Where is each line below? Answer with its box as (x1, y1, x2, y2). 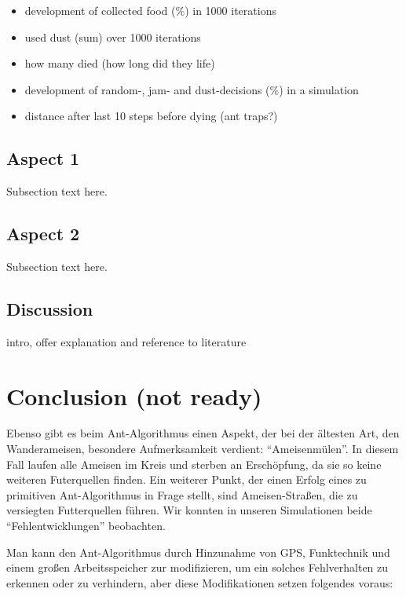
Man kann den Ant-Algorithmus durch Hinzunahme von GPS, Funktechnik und (6, 543, 390, 560)
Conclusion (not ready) (6, 379, 262, 411)
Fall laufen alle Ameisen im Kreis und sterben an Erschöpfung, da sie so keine (6, 455, 382, 472)
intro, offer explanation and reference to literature (6, 333, 247, 349)
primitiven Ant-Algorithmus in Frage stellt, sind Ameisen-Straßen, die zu (6, 486, 358, 503)
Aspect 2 (6, 221, 80, 246)
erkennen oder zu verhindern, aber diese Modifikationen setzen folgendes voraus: (6, 574, 393, 591)
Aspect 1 (6, 146, 80, 170)
